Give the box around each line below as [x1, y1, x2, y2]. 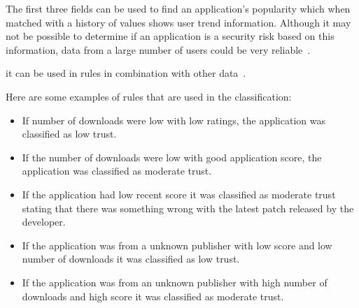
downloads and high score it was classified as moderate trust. [22, 288, 284, 303]
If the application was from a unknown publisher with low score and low [22, 237, 332, 252]
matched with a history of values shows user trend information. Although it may [6, 15, 351, 29]
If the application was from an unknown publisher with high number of [22, 274, 328, 289]
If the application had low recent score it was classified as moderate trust [22, 186, 336, 201]
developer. [22, 214, 66, 229]
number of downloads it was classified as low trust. [22, 251, 240, 266]
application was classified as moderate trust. [22, 163, 212, 178]
